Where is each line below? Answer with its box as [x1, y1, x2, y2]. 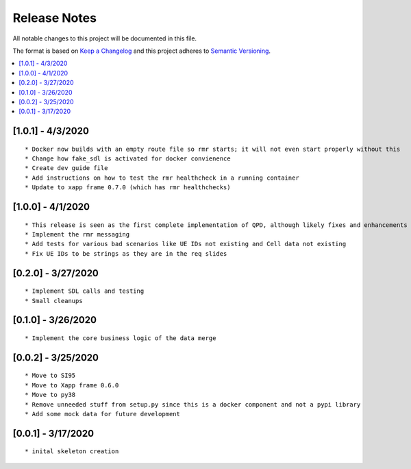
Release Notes [12, 10, 97, 25]
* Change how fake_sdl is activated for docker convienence [25, 155, 231, 163]
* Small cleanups [25, 297, 83, 304]
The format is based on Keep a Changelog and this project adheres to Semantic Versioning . [12, 47, 271, 55]
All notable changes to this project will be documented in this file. [12, 34, 197, 43]
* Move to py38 [25, 391, 76, 399]
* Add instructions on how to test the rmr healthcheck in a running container [25, 173, 299, 182]
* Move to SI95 [25, 372, 76, 380]
